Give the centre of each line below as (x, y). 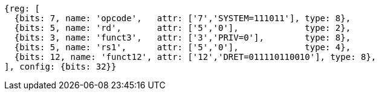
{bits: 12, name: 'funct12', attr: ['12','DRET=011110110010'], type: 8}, (195, 57)
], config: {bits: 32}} (60, 67)
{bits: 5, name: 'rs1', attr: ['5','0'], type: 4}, (183, 47)
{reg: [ (22, 8)
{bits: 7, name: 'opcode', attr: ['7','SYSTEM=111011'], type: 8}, (183, 18)
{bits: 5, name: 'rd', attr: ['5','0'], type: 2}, (183, 28)
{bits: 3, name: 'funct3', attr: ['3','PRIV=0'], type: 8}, (183, 38)
